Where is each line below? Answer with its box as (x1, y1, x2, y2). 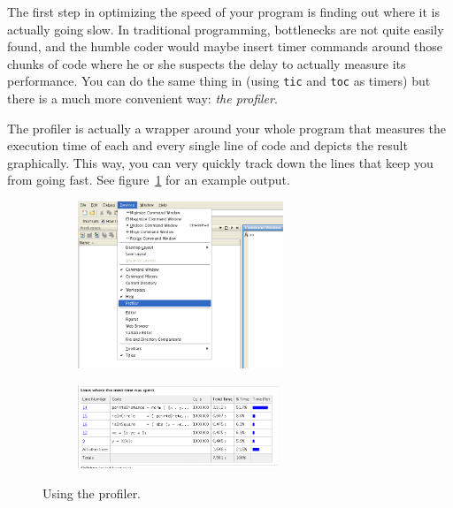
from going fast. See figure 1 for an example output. (7, 171, 290, 189)
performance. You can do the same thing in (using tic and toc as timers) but (7, 72, 431, 90)
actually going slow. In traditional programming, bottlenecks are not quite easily (7, 19, 444, 38)
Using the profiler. (42, 483, 142, 502)
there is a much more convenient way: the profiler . (7, 89, 278, 108)
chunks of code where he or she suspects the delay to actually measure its (7, 54, 406, 72)
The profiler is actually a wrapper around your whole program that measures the (7, 118, 447, 137)
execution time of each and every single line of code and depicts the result (7, 136, 408, 155)
